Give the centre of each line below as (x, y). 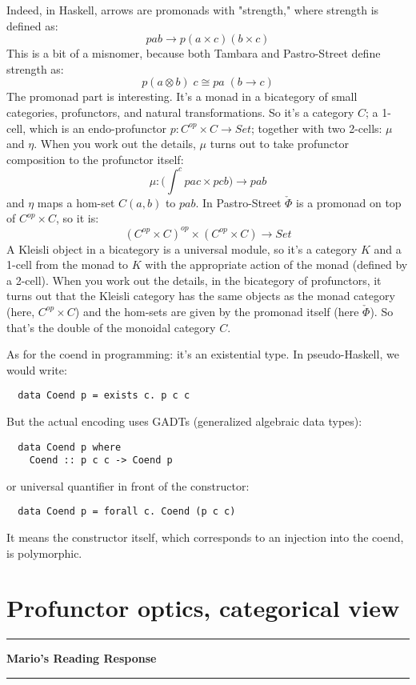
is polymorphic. (44, 553)
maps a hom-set (76, 202)
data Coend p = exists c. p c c (104, 396)
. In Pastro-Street (238, 202)
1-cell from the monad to (68, 264)
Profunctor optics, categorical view (203, 608)
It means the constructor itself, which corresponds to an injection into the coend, (205, 537)
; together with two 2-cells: (317, 128)
